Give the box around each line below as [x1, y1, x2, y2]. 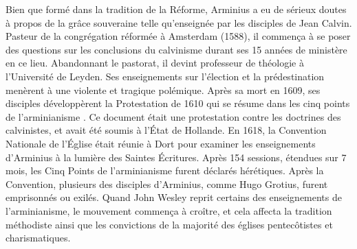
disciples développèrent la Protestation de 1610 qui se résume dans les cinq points [6, 96, 350, 110]
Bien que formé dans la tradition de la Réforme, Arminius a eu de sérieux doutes [6, 2, 347, 16]
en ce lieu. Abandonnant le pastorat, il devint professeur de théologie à [6, 56, 304, 70]
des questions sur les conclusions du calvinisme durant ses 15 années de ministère [6, 42, 347, 56]
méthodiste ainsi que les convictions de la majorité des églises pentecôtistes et [6, 217, 333, 231]
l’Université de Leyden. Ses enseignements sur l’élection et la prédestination [6, 69, 325, 83]
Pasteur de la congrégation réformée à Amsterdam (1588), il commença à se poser [6, 29, 351, 43]
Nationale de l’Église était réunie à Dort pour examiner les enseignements [6, 136, 316, 150]
